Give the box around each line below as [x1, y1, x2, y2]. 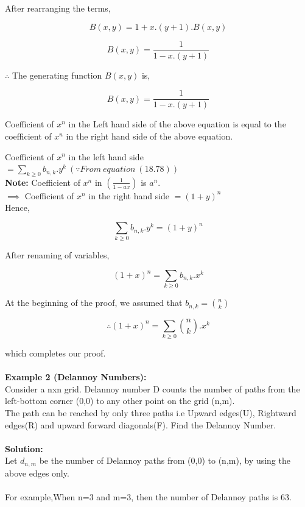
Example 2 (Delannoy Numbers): [5, 370, 147, 383]
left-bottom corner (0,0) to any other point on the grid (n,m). [5, 394, 235, 407]
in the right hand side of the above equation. [66, 129, 233, 142]
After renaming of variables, [5, 249, 110, 261]
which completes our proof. [5, 347, 106, 360]
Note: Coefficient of [5, 175, 80, 188]
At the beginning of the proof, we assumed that [5, 296, 183, 309]
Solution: [5, 442, 43, 455]
